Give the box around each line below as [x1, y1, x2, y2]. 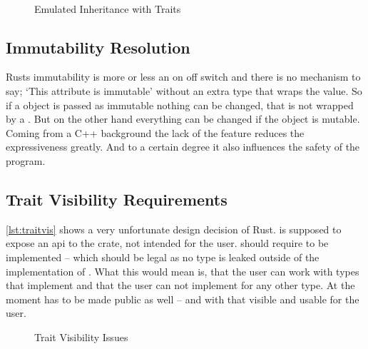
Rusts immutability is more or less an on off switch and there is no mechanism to [6, 69, 361, 84]
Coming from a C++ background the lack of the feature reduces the [6, 125, 305, 140]
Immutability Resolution [6, 36, 190, 58]
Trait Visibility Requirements [6, 188, 228, 210]
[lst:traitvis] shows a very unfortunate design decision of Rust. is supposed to [6, 221, 342, 236]
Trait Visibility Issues [34, 329, 128, 344]
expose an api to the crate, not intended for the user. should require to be [6, 236, 329, 251]
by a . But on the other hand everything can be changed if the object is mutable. [6, 111, 360, 126]
